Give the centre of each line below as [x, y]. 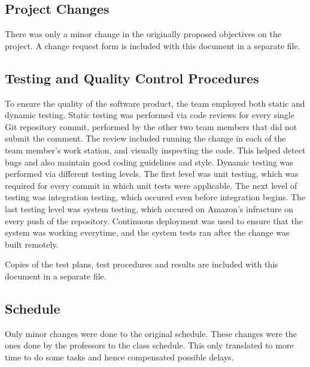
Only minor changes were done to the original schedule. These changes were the [151, 333]
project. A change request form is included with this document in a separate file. [153, 45]
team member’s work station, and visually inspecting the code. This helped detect [155, 150]
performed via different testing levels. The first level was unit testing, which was [152, 174]
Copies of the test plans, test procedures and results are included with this [142, 264]
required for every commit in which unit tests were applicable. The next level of [151, 185]
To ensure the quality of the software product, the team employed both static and [155, 103]
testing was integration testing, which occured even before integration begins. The [155, 197]
